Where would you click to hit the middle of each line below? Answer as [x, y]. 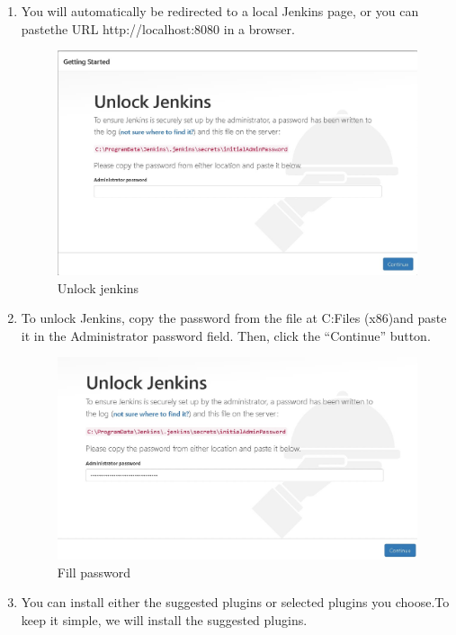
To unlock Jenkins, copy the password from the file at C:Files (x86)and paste [234, 318]
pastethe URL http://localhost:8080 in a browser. [158, 28]
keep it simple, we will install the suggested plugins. [164, 619]
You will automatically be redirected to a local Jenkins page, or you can [220, 11]
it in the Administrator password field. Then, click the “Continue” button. [226, 335]
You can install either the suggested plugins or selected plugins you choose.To [235, 602]
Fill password [94, 572]
